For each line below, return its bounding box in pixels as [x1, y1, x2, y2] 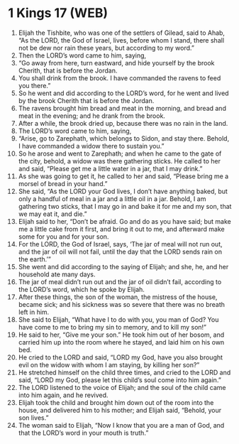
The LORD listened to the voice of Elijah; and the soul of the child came [18, 383, 226, 391]
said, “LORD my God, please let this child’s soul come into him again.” [18, 375, 222, 384]
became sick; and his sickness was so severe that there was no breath [18, 300, 226, 308]
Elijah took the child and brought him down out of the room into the [18, 398, 214, 406]
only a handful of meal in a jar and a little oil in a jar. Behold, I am [18, 194, 206, 203]
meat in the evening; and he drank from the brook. [18, 112, 166, 120]
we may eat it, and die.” [18, 210, 87, 218]
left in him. [18, 308, 50, 316]
